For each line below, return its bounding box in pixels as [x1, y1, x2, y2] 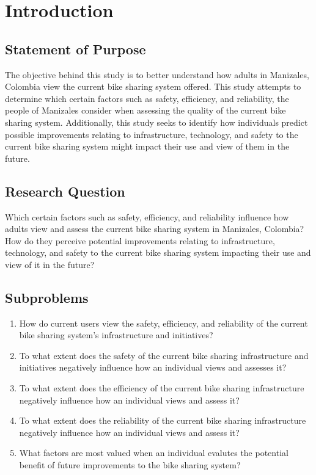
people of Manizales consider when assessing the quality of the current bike [5, 104, 286, 117]
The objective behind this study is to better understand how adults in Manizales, [5, 68, 309, 81]
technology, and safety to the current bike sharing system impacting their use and [5, 246, 311, 259]
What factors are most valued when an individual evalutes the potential [19, 446, 288, 459]
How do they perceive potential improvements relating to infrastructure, [5, 234, 275, 247]
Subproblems [5, 288, 89, 306]
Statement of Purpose [5, 39, 146, 58]
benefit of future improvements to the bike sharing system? [19, 459, 241, 471]
